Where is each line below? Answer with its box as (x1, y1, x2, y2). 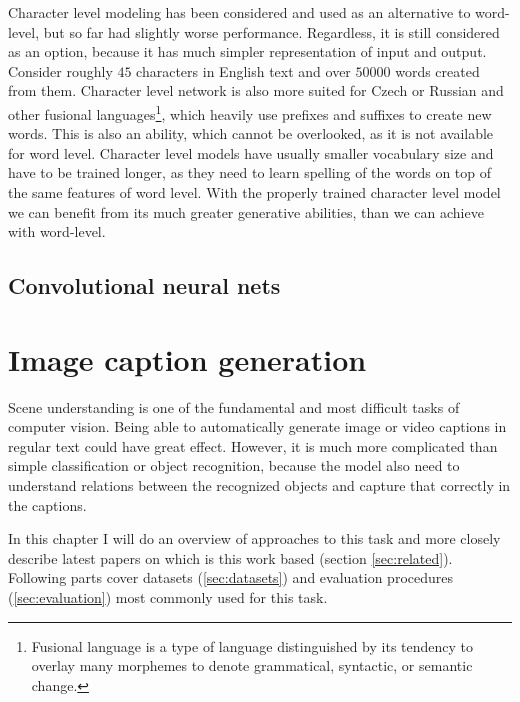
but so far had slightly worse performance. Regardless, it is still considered (43, 21, 500, 42)
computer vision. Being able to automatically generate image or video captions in (8, 416, 507, 437)
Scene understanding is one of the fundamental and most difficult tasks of (8, 396, 460, 417)
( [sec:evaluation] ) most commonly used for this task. (8, 587, 328, 608)
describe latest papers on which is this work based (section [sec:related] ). (8, 547, 453, 568)
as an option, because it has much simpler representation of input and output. (8, 41, 487, 62)
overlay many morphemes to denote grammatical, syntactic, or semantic (31, 655, 473, 676)
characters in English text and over (136, 60, 351, 81)
